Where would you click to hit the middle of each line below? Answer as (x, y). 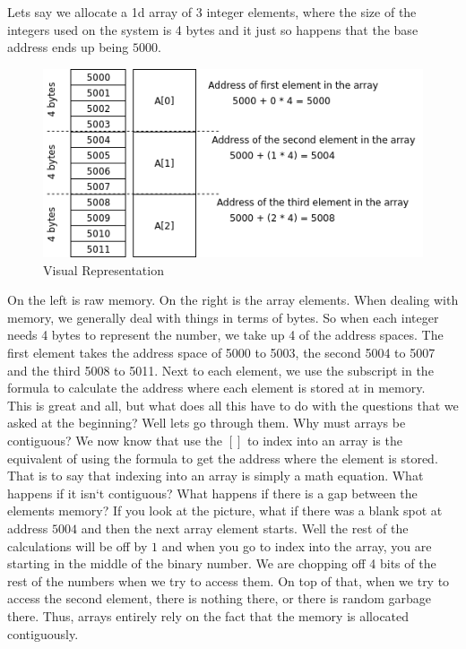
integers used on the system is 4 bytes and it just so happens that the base (213, 29)
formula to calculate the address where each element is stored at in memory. (216, 388)
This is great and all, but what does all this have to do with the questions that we (233, 405)
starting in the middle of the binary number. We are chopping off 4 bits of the (222, 563)
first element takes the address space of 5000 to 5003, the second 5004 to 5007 (221, 352)
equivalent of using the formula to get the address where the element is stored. (223, 458)
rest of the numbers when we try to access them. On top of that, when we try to (229, 580)
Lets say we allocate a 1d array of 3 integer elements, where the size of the (212, 12)
